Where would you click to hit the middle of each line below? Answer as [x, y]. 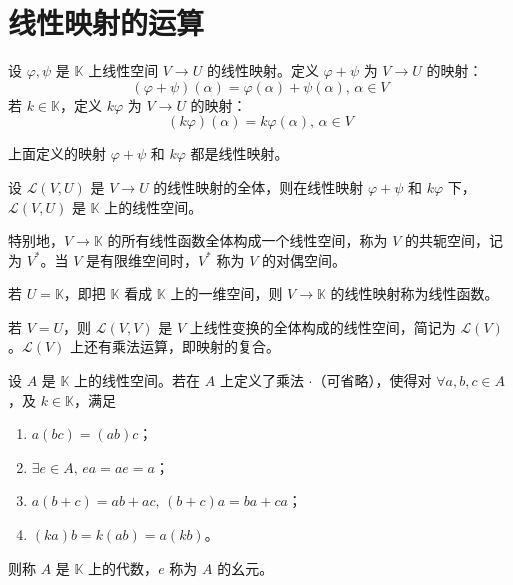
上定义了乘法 [261, 380]
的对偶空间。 [304, 259]
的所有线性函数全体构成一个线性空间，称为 [247, 240]
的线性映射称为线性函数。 [414, 293]
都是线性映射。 [239, 153]
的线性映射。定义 [262, 70]
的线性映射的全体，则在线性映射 [258, 186]
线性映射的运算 [106, 22]
